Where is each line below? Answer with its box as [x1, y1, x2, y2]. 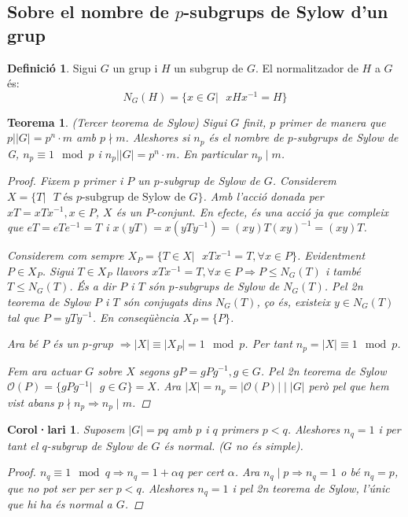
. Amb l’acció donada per [203, 187, 324, 204]
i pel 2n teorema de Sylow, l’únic [232, 479, 390, 496]
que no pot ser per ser [7, 479, 112, 496]
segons [138, 362, 170, 379]
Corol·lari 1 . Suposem [7, 421, 125, 438]
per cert [187, 463, 224, 480]
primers [221, 421, 259, 438]
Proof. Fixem [7, 172, 70, 189]
